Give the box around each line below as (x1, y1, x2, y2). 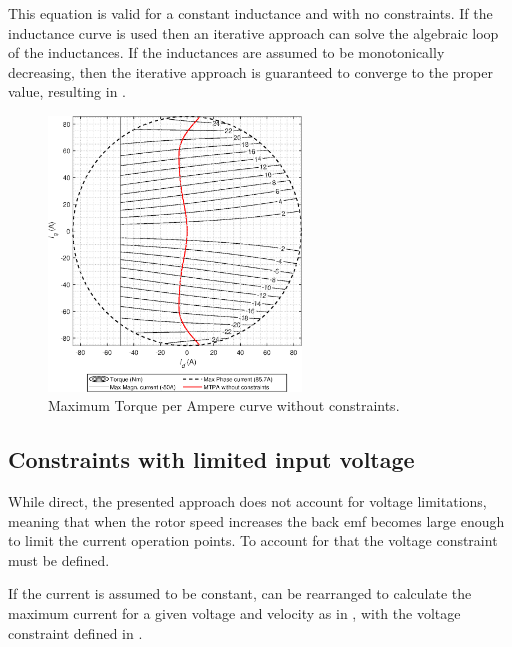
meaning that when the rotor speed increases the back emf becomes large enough (8, 510, 505, 531)
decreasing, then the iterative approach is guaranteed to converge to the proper (8, 61, 493, 82)
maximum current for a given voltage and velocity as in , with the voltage (8, 602, 461, 623)
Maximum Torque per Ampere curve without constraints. (48, 395, 400, 416)
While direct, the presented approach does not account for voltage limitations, (8, 491, 487, 512)
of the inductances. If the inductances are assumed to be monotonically (8, 42, 445, 63)
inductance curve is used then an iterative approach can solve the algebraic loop (8, 22, 499, 43)
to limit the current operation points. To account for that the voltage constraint (8, 530, 498, 551)
